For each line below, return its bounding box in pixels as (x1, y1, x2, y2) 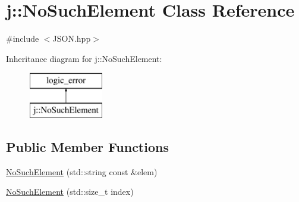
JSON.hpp (52, 32, 91, 45)
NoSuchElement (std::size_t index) (6, 185, 134, 198)
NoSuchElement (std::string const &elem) (6, 165, 158, 178)
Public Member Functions (6, 137, 169, 156)
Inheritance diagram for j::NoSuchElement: (6, 52, 162, 64)
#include (6, 32, 39, 45)
